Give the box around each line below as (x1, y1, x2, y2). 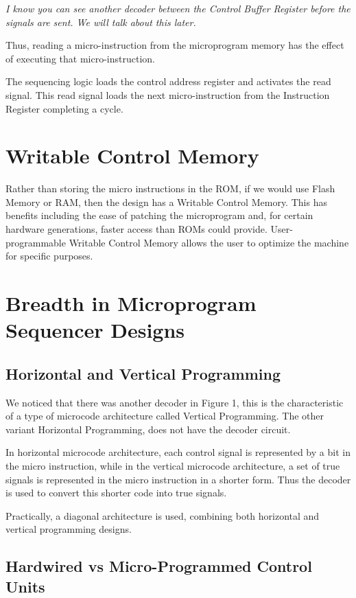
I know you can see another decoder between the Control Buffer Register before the (5, 1, 351, 15)
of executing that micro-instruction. (5, 51, 155, 65)
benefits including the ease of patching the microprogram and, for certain (5, 208, 313, 222)
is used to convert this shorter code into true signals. (5, 485, 227, 500)
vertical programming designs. (5, 522, 132, 536)
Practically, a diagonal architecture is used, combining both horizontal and (5, 508, 320, 522)
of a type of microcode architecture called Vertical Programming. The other (5, 409, 324, 423)
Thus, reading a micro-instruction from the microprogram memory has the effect (5, 38, 344, 52)
